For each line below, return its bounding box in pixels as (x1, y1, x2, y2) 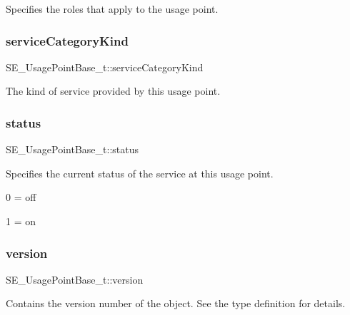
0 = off (6, 190, 36, 205)
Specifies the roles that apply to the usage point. (6, 1, 219, 16)
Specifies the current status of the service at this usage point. (6, 165, 274, 180)
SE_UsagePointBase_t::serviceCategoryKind (6, 59, 204, 74)
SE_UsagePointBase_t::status (6, 142, 139, 157)
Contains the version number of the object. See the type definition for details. (6, 296, 346, 311)
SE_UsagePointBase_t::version (6, 272, 144, 286)
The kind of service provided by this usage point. (6, 83, 221, 98)
